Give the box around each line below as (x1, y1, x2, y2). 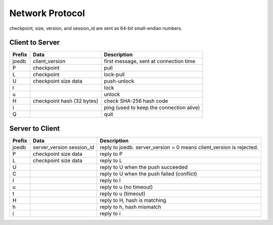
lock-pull (104, 71, 125, 78)
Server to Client (9, 124, 60, 133)
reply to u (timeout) (99, 190, 146, 197)
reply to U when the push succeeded (99, 163, 188, 171)
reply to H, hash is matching (99, 197, 166, 204)
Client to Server (9, 38, 60, 47)
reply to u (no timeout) (99, 183, 153, 190)
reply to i (99, 210, 121, 217)
